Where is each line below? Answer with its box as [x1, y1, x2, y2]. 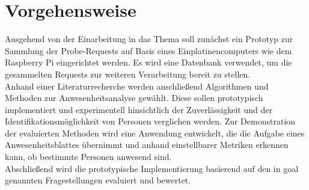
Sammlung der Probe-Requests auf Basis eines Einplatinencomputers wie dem [5, 44, 292, 57]
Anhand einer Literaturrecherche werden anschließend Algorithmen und [5, 79, 269, 92]
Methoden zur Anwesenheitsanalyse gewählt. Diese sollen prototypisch [5, 91, 263, 104]
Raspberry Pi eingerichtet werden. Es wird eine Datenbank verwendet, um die [5, 56, 292, 69]
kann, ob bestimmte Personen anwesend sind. [5, 150, 172, 163]
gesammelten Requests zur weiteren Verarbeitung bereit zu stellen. [5, 67, 251, 80]
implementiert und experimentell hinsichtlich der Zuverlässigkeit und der [5, 103, 272, 115]
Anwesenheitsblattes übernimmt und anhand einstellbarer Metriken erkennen [5, 138, 289, 151]
